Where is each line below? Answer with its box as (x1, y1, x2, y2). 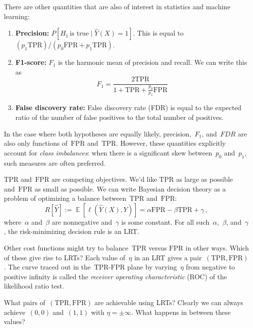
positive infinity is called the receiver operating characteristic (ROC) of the (4, 271, 227, 281)
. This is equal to (133, 28, 184, 38)
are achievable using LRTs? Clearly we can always (94, 297, 243, 308)
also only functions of (4, 138, 68, 148)
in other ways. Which (185, 243, 249, 253)
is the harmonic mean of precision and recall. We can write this (58, 57, 247, 67)
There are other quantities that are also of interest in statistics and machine (4, 1, 231, 11)
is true (70, 30, 89, 38)
